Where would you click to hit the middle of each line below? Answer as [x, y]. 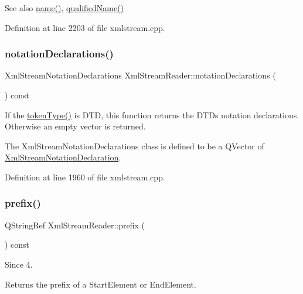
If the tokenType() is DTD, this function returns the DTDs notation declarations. [152, 114]
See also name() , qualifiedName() [64, 8]
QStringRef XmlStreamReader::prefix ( [75, 225]
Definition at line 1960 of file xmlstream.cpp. [85, 177]
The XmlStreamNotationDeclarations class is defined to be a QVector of [135, 146]
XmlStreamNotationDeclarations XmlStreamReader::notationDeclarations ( [140, 75]
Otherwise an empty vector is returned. [75, 126]
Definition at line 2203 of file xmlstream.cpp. [85, 27]
